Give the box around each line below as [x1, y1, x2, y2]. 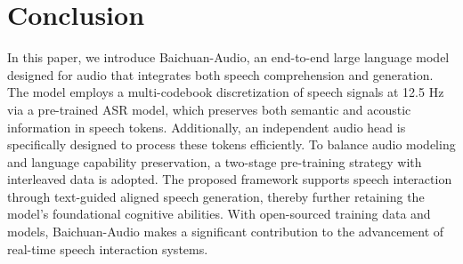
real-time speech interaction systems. [7, 239, 208, 258]
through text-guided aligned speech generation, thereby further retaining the [7, 187, 425, 205]
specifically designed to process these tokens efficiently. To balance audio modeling [7, 135, 456, 154]
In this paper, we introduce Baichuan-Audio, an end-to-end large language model [7, 48, 450, 67]
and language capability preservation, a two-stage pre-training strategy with [7, 152, 422, 171]
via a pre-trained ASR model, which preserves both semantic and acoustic [7, 100, 411, 118]
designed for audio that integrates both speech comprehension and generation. [7, 65, 434, 84]
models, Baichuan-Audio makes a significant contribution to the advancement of [7, 222, 444, 241]
